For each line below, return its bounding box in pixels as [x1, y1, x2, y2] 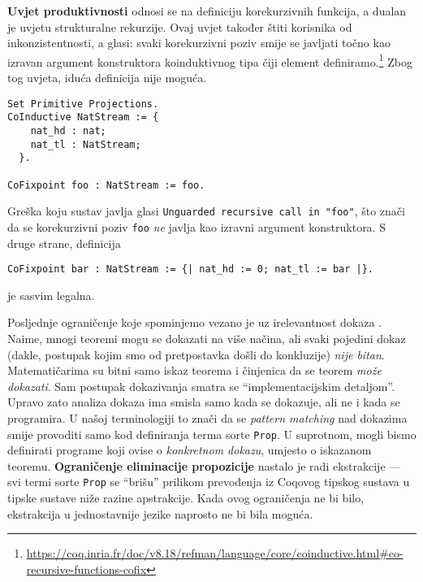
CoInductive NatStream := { [7, 111, 159, 124]
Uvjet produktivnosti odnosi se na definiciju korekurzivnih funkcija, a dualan [7, 2, 407, 19]
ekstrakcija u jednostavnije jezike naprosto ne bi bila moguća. [7, 505, 313, 522]
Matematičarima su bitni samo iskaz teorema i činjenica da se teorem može [7, 362, 382, 379]
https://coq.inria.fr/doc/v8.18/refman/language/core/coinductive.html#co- [26, 545, 404, 562]
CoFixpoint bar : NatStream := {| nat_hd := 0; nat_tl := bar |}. [7, 263, 374, 276]
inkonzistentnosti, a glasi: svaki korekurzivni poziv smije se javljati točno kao [7, 34, 391, 51]
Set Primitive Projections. [7, 98, 159, 110]
